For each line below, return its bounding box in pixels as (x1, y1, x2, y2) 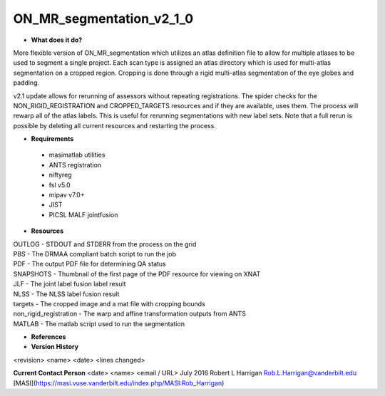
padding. (13, 78, 39, 87)
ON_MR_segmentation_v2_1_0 (13, 11, 194, 26)
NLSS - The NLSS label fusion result (13, 289, 120, 298)
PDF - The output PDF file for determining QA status (13, 260, 167, 269)
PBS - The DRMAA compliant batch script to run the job (13, 249, 177, 258)
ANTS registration (48, 160, 102, 169)
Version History (31, 343, 78, 351)
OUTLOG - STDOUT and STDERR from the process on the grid (13, 239, 197, 249)
